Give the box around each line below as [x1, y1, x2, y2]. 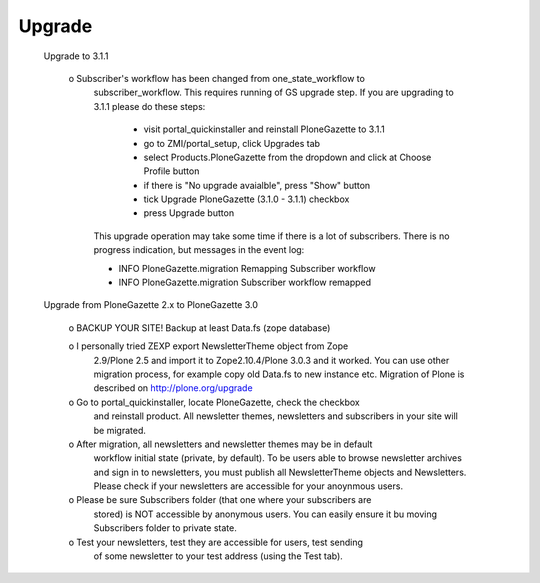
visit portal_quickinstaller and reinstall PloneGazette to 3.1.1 [143, 123, 385, 135]
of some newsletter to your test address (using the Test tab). [93, 550, 344, 562]
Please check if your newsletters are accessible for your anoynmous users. [93, 480, 404, 492]
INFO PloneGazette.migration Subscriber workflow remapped [118, 276, 372, 289]
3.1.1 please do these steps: [93, 100, 206, 112]
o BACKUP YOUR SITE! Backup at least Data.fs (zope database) [68, 321, 331, 334]
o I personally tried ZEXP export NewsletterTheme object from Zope [68, 340, 349, 352]
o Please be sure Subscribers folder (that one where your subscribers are [68, 494, 372, 506]
